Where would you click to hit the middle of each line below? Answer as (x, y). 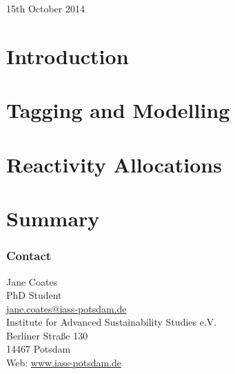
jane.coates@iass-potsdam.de (67, 308)
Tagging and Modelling (118, 110)
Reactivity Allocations (114, 164)
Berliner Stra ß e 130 (47, 335)
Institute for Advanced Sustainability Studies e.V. (112, 322)
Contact (29, 256)
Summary (53, 218)
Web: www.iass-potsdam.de (64, 363)
